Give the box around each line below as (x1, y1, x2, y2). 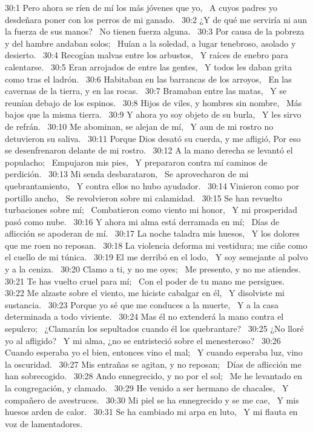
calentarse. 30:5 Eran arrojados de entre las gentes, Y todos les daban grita (5, 60, 292, 73)
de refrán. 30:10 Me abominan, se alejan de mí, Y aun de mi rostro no (5, 120, 274, 132)
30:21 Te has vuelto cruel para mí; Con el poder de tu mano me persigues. (5, 274, 285, 287)
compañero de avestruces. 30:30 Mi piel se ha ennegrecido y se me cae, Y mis (5, 393, 299, 406)
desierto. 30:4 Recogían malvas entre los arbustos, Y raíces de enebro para (5, 49, 288, 61)
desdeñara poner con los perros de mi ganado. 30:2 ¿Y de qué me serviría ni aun (5, 13, 308, 25)
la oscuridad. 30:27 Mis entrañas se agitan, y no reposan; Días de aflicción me (5, 357, 301, 370)
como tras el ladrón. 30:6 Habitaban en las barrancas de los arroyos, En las (5, 72, 292, 85)
